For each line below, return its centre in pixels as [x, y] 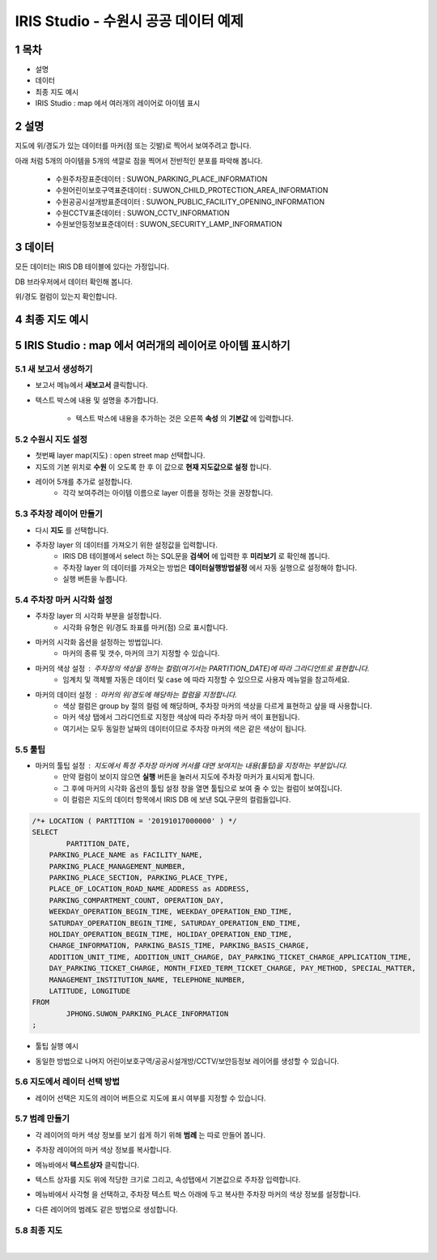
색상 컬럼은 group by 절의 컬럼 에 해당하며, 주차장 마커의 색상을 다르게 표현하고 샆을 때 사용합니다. [217, 706]
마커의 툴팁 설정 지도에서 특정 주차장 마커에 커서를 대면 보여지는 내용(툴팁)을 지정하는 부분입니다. [191, 765]
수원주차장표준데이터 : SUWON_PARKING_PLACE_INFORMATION [161, 179]
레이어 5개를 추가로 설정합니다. [84, 482]
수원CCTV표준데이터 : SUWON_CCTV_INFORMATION [142, 213]
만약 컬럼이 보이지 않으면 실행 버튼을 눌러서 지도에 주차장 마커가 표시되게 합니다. [189, 777]
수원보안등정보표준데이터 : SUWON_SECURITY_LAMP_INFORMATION [169, 224]
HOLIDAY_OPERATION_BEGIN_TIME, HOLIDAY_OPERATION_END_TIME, [171, 934]
